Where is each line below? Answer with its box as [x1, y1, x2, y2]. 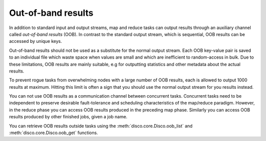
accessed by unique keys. [9, 38, 63, 44]
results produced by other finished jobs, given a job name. [9, 114, 128, 120]
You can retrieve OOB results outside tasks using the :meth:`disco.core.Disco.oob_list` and [9, 123, 193, 129]
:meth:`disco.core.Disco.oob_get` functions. [9, 130, 98, 136]
